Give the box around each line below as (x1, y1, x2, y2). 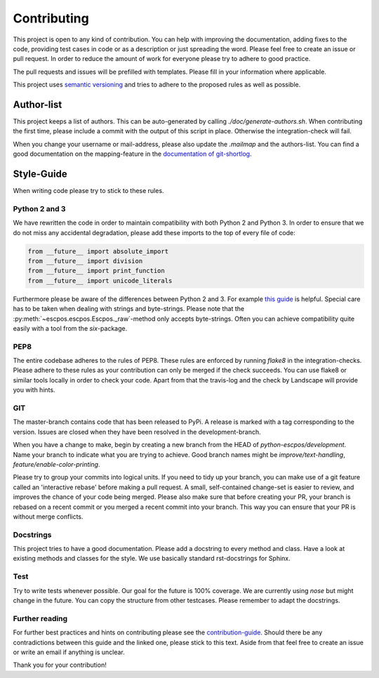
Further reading (13, 613, 68, 623)
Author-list (13, 98, 62, 110)
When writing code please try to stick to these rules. (13, 187, 164, 195)
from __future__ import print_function (27, 267, 165, 275)
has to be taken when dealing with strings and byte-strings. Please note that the (13, 305, 245, 313)
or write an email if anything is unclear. (13, 648, 126, 656)
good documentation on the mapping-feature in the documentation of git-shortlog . (13, 149, 252, 158)
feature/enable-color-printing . (13, 460, 100, 468)
